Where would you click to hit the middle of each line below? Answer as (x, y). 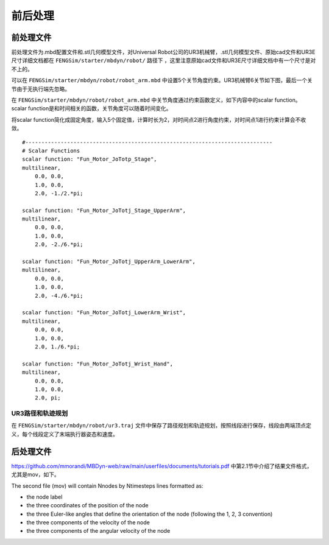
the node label (44, 497)
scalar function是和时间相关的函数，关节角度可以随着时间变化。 (91, 108)
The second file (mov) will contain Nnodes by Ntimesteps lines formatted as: (107, 486)
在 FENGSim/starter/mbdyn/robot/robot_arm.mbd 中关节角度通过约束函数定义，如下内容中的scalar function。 (156, 100)
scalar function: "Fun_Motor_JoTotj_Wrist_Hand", (98, 364)
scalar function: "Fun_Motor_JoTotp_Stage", (90, 159)
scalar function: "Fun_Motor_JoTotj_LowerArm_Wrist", (104, 313)
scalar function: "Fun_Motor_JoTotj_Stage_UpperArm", (104, 210)
